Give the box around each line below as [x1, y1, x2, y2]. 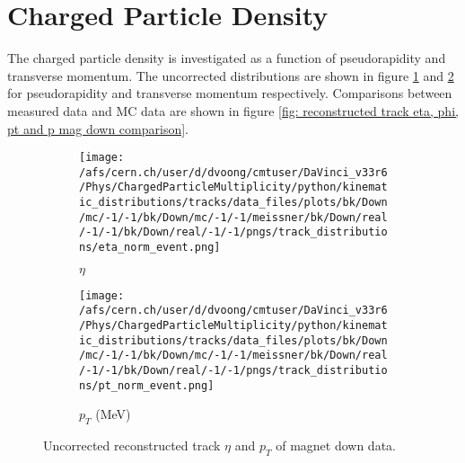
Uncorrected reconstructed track [43, 436, 221, 455]
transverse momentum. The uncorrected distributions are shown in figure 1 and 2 [7, 66, 454, 85]
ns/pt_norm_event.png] [79, 378, 215, 392]
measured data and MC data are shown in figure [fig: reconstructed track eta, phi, [7, 101, 459, 120]
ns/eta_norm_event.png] [79, 241, 221, 254]
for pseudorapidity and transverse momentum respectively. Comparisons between [7, 84, 452, 102]
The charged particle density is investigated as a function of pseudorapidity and [7, 49, 446, 67]
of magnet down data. [276, 436, 396, 455]
